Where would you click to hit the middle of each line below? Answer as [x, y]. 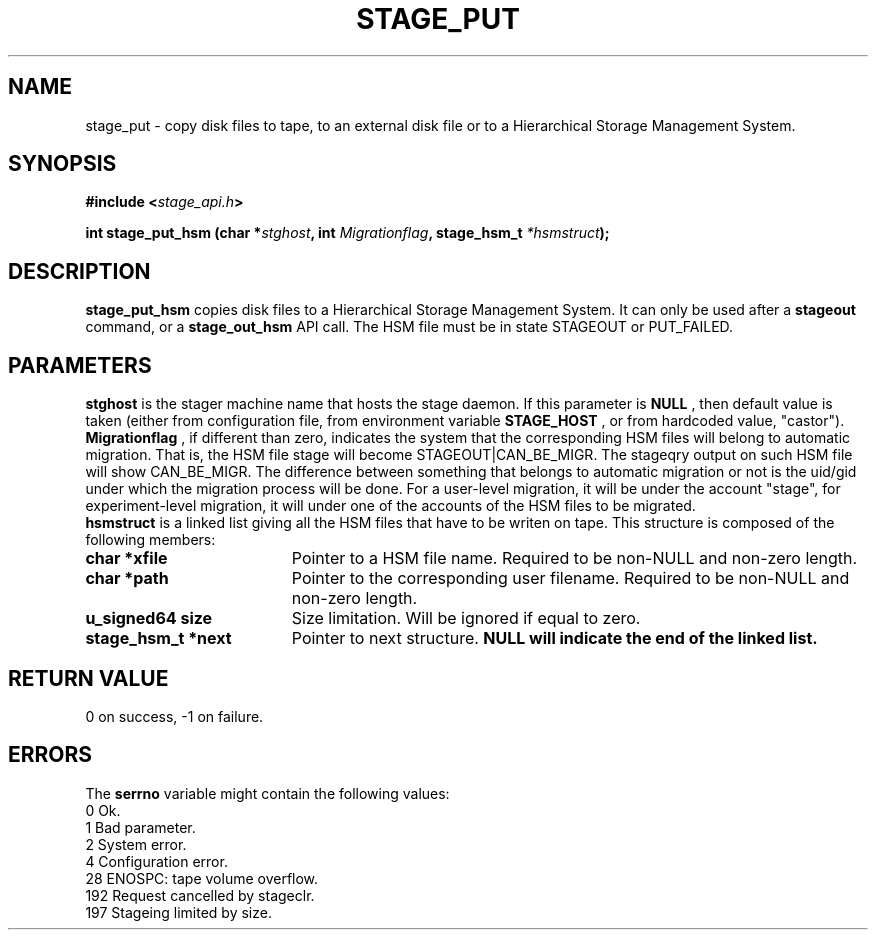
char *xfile [126, 558]
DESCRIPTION [79, 271]
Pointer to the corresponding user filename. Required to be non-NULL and [570, 578]
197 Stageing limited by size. [178, 912]
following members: [150, 540]
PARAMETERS [80, 365]
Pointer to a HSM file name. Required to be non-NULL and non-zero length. [574, 558]
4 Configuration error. [156, 861]
